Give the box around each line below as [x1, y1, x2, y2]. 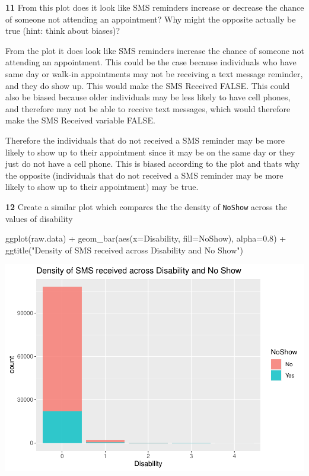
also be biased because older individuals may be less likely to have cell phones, [5, 91, 291, 103]
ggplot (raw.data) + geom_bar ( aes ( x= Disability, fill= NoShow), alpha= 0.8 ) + [5, 232, 286, 245]
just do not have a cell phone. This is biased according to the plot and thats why [5, 157, 300, 170]
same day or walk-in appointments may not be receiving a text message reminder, [5, 67, 303, 80]
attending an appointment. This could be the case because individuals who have [5, 56, 297, 68]
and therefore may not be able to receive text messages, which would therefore [5, 102, 291, 115]
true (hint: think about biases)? [5, 24, 120, 37]
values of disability [5, 212, 73, 224]
